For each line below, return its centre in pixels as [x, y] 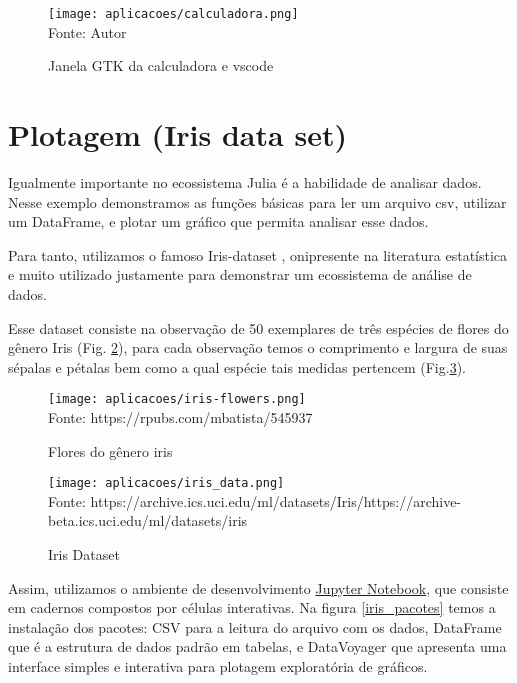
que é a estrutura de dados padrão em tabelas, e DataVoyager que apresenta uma [257, 646]
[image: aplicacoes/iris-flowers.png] [177, 399]
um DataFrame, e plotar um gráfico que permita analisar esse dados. [218, 221]
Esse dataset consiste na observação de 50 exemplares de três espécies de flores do [258, 327]
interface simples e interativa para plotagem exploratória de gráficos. [218, 665]
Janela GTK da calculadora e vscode [161, 65]
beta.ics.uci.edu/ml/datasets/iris [148, 520]
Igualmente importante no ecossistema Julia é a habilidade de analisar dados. [245, 181]
